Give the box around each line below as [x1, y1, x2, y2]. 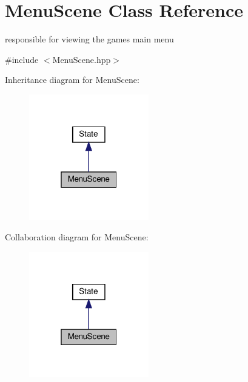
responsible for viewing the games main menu [5, 33, 174, 45]
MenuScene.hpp [52, 53, 111, 65]
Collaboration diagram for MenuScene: [5, 231, 149, 243]
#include [5, 53, 39, 65]
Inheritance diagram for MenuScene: [5, 73, 139, 86]
